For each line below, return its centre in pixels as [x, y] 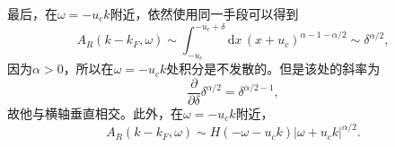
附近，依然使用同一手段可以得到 [204, 13]
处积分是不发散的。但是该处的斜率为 [273, 69]
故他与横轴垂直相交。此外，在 [95, 112]
